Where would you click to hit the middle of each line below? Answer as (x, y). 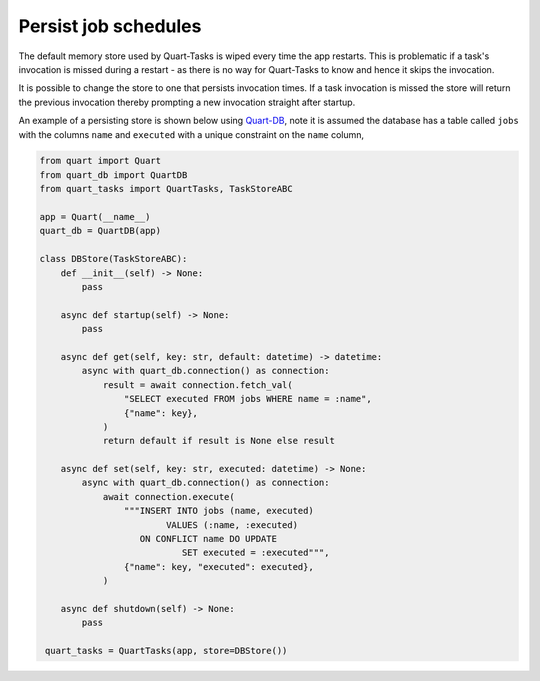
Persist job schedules (110, 26)
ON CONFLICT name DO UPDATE (208, 539)
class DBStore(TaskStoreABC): (113, 259)
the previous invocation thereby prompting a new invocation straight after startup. (187, 102)
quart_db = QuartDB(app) (100, 231)
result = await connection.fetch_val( (198, 384)
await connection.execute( (168, 496)
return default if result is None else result (218, 441)
